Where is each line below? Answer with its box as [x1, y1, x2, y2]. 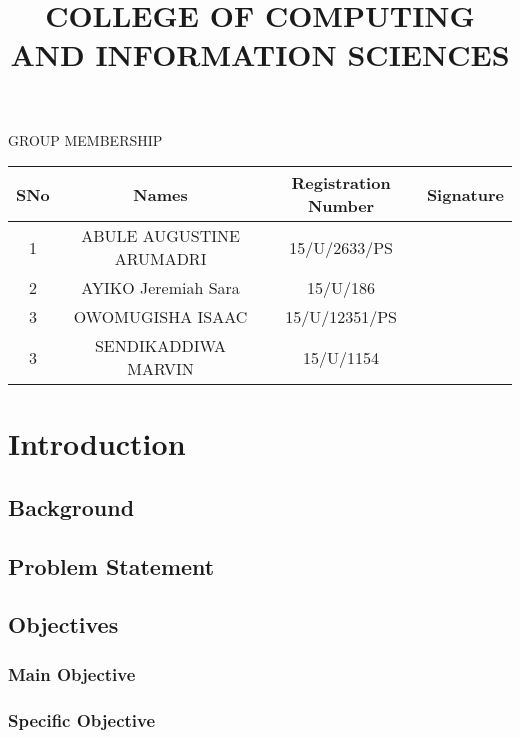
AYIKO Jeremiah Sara [81, 276, 240, 300]
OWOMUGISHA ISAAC [73, 305, 248, 329]
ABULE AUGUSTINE [81, 224, 240, 248]
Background [8, 491, 135, 522]
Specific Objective [8, 707, 156, 732]
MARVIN [127, 357, 194, 381]
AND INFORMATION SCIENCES [10, 34, 510, 75]
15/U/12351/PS [285, 305, 397, 329]
